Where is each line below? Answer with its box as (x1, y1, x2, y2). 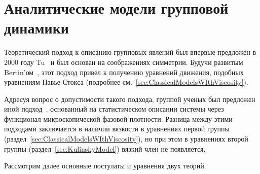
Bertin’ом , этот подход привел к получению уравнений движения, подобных (4, 66, 244, 77)
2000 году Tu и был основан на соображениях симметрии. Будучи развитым (4, 56, 243, 67)
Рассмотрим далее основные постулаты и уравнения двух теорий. (4, 160, 206, 171)
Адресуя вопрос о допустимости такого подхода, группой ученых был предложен (4, 93, 255, 104)
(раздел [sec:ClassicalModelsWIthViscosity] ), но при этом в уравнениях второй (4, 133, 248, 144)
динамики (4, 17, 69, 38)
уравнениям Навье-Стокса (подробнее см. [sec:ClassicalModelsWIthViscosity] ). (4, 77, 248, 87)
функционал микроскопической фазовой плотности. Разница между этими (4, 113, 233, 124)
